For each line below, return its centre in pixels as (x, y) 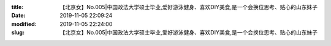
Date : (18, 16)
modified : (24, 24)
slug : (18, 33)
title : (17, 7)
